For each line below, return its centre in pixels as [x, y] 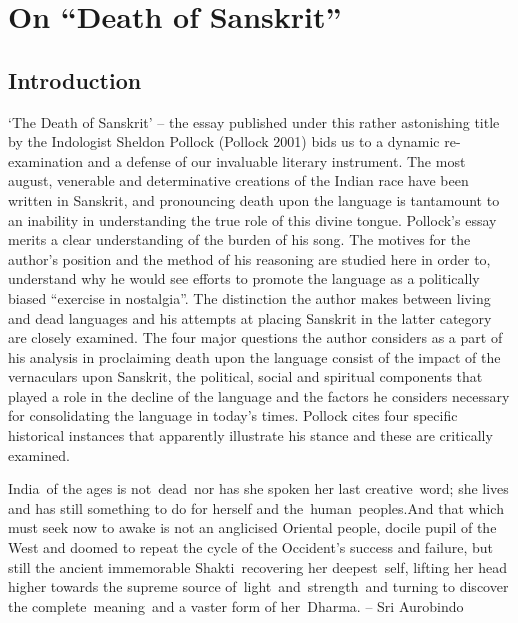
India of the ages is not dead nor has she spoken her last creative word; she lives [258, 488]
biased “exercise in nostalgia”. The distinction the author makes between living [249, 297]
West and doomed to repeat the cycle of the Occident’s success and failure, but [250, 547]
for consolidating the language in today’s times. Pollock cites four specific [233, 415]
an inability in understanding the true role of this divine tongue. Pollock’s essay [252, 219]
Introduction [75, 79]
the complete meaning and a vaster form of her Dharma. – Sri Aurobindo [236, 605]
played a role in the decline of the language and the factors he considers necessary [259, 395]
